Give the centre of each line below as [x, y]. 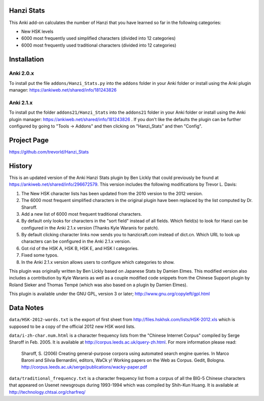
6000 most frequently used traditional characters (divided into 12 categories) [99, 45]
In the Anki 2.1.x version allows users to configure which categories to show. [98, 262]
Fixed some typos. [40, 255]
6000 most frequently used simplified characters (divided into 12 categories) [99, 38]
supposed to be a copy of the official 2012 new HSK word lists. [72, 326]
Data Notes [26, 308]
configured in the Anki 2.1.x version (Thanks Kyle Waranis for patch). [90, 227]
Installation [26, 59]
